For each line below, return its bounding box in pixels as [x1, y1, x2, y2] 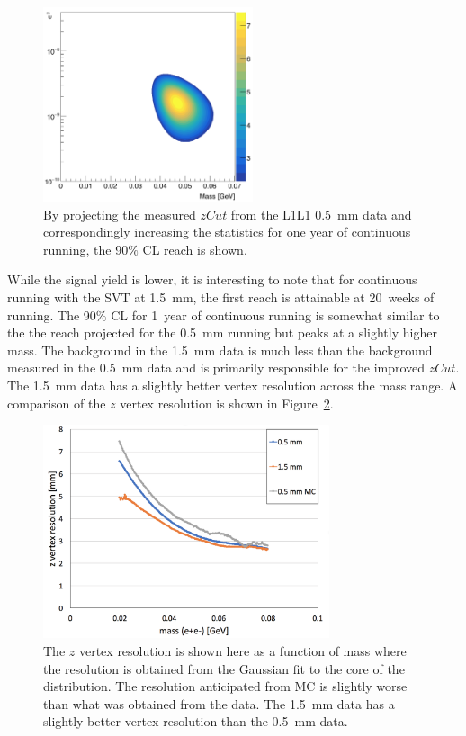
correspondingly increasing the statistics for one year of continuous [43, 222, 411, 241]
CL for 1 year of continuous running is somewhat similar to [111, 305, 440, 324]
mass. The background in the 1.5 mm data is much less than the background [7, 340, 433, 359]
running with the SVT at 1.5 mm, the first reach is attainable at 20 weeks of [7, 288, 435, 307]
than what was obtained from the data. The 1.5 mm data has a [43, 694, 395, 713]
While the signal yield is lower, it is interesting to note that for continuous [7, 270, 417, 289]
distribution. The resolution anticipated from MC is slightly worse [43, 677, 408, 696]
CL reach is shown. [142, 239, 247, 258]
